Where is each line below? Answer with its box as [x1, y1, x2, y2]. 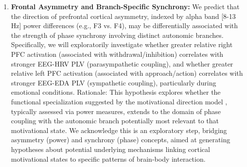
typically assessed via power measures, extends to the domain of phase [11, 106, 221, 116]
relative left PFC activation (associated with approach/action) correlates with [11, 68, 243, 78]
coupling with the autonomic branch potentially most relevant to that [11, 116, 219, 126]
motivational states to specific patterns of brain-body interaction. [11, 153, 206, 164]
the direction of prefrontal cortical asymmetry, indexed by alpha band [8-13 [11, 11, 236, 21]
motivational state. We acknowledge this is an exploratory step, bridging [11, 125, 227, 135]
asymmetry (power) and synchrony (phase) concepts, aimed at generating [11, 134, 230, 145]
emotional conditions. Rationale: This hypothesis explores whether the [11, 87, 221, 97]
